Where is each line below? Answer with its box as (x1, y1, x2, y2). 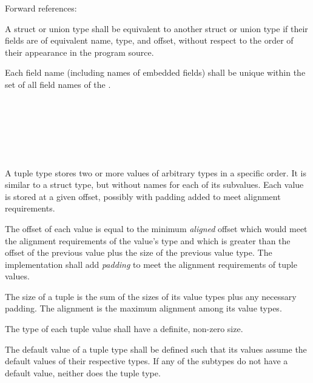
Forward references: (5, 2, 77, 14)
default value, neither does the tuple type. (5, 366, 161, 379)
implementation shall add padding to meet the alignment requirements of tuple (5, 258, 297, 270)
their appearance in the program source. (5, 45, 154, 58)
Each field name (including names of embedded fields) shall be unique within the (5, 66, 306, 79)
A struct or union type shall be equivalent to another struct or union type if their (5, 22, 308, 35)
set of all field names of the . (5, 78, 111, 90)
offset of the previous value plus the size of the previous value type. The (5, 246, 272, 259)
